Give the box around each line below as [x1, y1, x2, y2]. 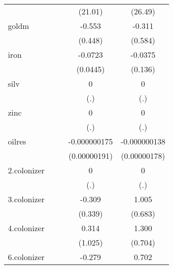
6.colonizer [8, 251, 45, 263]
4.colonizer [8, 222, 45, 234]
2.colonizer [8, 164, 45, 176]
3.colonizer [8, 193, 45, 205]
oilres [8, 135, 26, 147]
